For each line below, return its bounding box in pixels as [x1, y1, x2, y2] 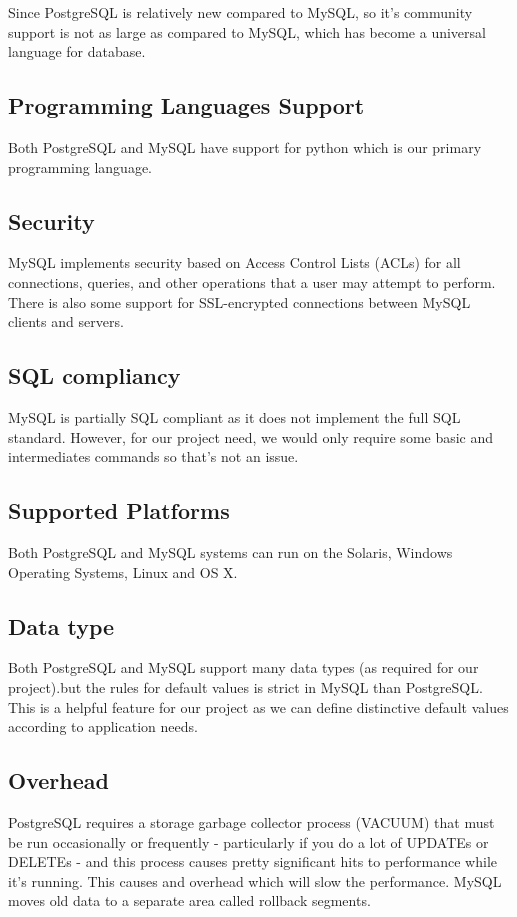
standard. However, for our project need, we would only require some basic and [8, 426, 494, 447]
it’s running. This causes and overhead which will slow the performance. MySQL [8, 870, 502, 891]
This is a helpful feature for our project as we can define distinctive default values [8, 696, 509, 717]
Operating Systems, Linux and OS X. [8, 561, 238, 582]
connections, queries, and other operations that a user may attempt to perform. [8, 271, 496, 292]
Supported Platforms [8, 495, 230, 526]
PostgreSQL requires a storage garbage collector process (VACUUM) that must [8, 811, 495, 832]
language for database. [8, 41, 146, 62]
